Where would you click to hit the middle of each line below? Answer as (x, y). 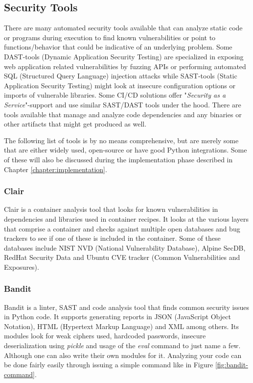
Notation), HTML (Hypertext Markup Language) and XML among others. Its (122, 326)
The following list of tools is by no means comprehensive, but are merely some (121, 140)
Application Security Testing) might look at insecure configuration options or (120, 85)
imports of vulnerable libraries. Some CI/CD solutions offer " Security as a (115, 95)
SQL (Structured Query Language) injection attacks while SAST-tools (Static (121, 76)
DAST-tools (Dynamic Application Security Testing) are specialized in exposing (124, 56)
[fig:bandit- (231, 365)
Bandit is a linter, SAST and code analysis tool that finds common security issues (126, 307)
